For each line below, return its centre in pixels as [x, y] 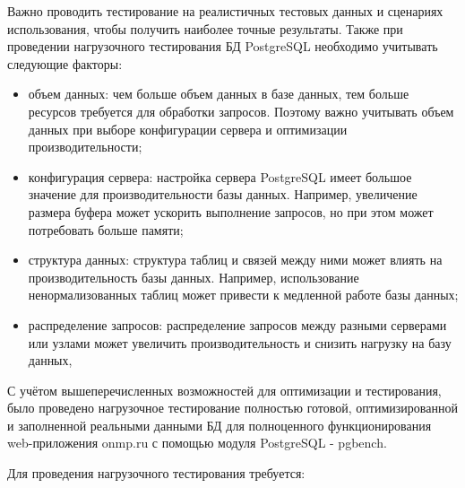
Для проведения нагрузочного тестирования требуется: [156, 473]
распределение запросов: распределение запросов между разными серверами [237, 324]
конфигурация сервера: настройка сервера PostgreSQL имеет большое [220, 176]
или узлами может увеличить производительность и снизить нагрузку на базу [240, 342]
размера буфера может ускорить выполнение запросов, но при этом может [231, 211]
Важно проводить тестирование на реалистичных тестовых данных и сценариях [225, 11]
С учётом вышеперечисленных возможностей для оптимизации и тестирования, [224, 390]
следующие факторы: [65, 63]
